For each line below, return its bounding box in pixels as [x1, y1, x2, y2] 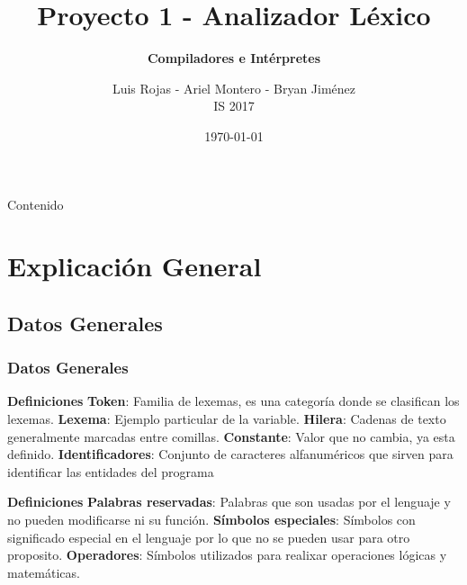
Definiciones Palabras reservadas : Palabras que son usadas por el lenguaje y [7, 492, 451, 511]
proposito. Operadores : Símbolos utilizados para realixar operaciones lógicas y [7, 545, 447, 564]
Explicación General [7, 247, 262, 284]
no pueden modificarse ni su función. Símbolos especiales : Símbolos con [7, 510, 416, 529]
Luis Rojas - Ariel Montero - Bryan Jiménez [112, 78, 356, 97]
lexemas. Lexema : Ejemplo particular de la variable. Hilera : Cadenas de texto [7, 409, 446, 428]
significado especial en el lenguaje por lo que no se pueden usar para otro [7, 527, 410, 546]
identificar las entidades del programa [7, 462, 214, 481]
